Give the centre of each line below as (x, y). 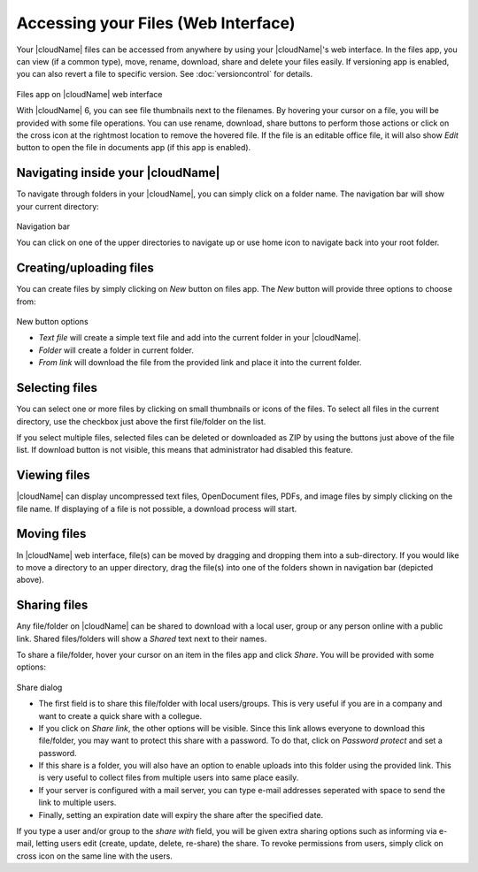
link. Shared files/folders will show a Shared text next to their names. (142, 639)
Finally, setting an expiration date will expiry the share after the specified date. (181, 815)
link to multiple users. (77, 803)
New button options (52, 322)
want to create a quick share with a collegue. (120, 715)
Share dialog (39, 687)
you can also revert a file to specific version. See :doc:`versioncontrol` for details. (165, 74)
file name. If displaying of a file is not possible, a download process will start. (156, 509)
